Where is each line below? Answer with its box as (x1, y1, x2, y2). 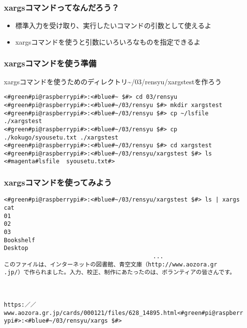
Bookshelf (4, 236, 35, 244)
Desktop (4, 245, 29, 252)
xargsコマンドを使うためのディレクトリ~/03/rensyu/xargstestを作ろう (4, 76, 222, 86)
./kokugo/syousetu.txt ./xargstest (4, 134, 119, 141)
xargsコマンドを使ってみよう (4, 176, 112, 188)
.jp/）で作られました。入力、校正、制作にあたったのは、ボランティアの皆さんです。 (4, 269, 235, 276)
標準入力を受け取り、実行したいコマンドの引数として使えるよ (15, 20, 212, 31)
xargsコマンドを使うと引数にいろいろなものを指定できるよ (15, 36, 201, 47)
